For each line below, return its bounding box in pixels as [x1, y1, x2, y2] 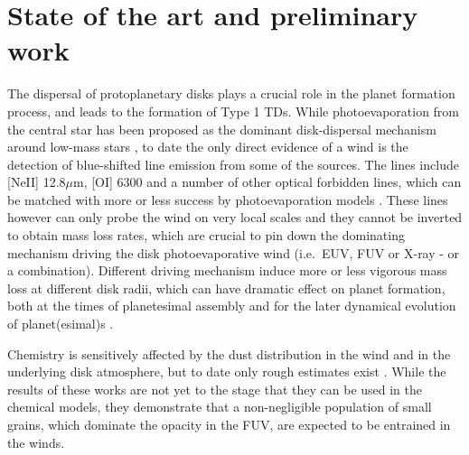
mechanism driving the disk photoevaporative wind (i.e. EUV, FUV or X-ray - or [7, 243, 460, 262]
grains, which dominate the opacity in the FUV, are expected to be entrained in [7, 415, 451, 433]
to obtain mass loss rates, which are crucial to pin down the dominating [7, 226, 405, 245]
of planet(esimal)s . [7, 314, 114, 333]
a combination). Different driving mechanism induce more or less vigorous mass [7, 261, 447, 280]
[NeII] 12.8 [7, 172, 66, 191]
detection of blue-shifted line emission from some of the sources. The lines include [7, 154, 459, 173]
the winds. [7, 432, 65, 451]
